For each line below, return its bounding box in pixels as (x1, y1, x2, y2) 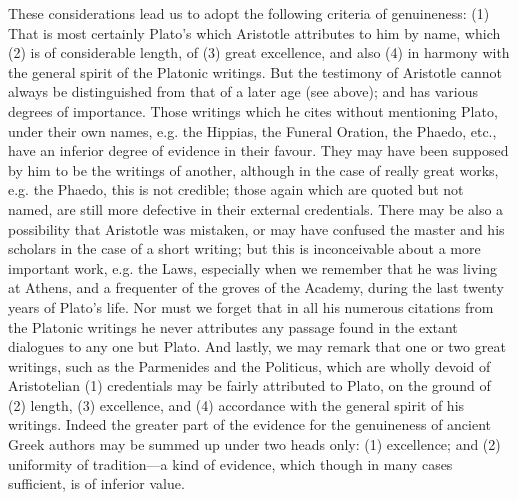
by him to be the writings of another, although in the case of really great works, (8, 159, 499, 180)
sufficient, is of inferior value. (8, 473, 185, 494)
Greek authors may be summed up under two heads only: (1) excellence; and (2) (8, 434, 501, 455)
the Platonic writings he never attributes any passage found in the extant (8, 316, 458, 337)
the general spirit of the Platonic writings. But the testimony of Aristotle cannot (8, 61, 502, 82)
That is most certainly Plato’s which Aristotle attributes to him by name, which (8, 22, 501, 43)
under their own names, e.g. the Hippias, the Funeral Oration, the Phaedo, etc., (8, 120, 497, 141)
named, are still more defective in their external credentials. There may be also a (8, 198, 504, 219)
